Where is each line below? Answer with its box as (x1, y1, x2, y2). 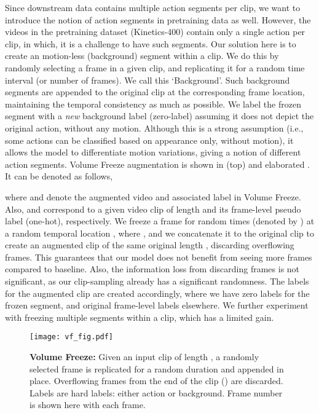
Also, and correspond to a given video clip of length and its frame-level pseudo (5, 202, 301, 215)
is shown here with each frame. (30, 398, 146, 411)
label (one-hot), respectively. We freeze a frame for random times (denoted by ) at (5, 214, 315, 227)
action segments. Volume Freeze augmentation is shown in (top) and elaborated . (5, 157, 310, 170)
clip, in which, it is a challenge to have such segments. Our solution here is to (5, 37, 296, 50)
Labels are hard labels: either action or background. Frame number (30, 386, 283, 399)
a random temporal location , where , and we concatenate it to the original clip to (5, 226, 314, 239)
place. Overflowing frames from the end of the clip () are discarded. (30, 374, 283, 387)
